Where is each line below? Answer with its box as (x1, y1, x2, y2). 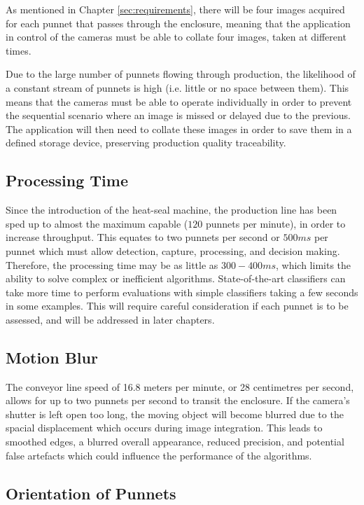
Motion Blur (6, 346, 98, 368)
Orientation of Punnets (6, 482, 176, 504)
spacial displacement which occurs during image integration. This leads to (6, 420, 323, 435)
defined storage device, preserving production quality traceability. (6, 135, 286, 150)
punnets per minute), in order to (205, 216, 346, 230)
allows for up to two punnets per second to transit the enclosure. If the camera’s (6, 393, 350, 408)
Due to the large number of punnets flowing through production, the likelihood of (6, 67, 356, 81)
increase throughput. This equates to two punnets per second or (6, 230, 280, 244)
